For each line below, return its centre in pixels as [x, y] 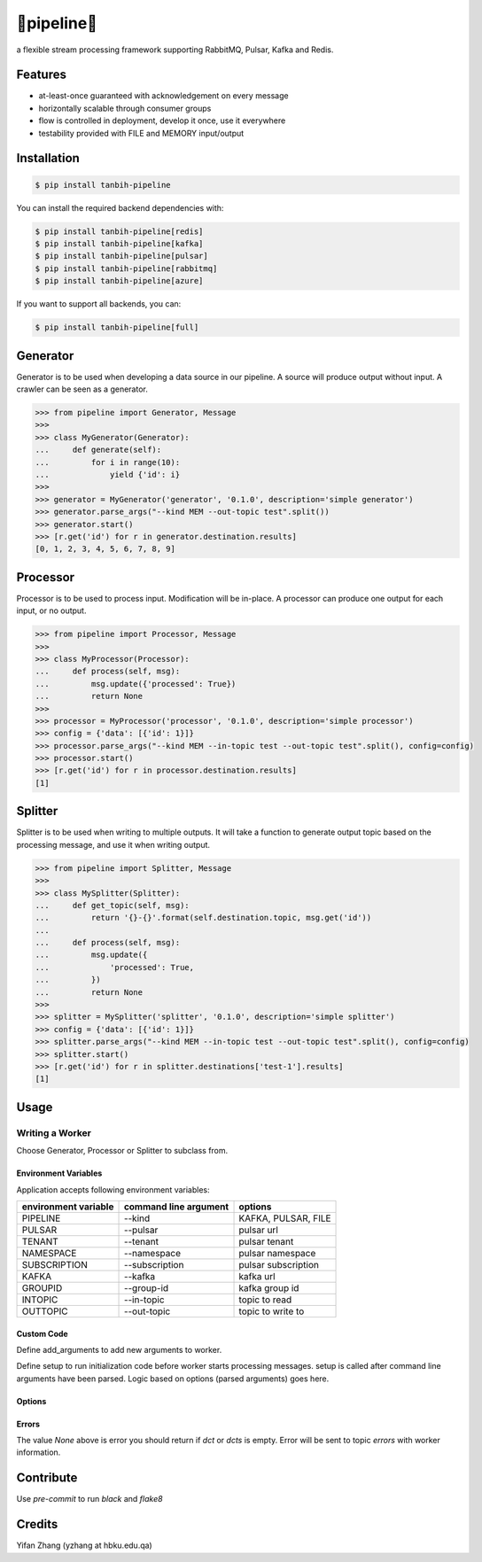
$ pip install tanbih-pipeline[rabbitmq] [126, 268]
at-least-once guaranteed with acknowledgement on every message [163, 96]
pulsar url [259, 1230]
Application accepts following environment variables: [113, 1189]
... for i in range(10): [108, 462]
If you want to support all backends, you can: [99, 304]
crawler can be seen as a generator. [82, 389]
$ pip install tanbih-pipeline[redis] [119, 231]
